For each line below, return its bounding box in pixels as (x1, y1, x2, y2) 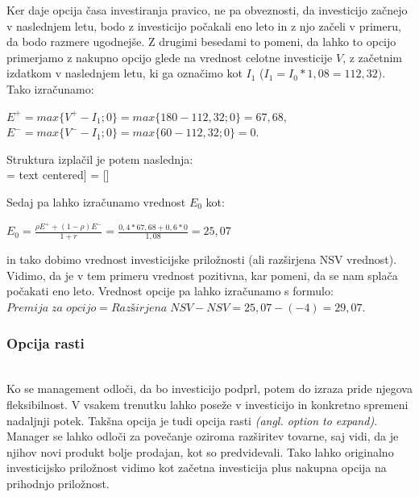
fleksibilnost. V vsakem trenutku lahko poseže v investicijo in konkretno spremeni (6, 396, 409, 413)
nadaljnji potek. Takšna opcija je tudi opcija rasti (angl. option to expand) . (6, 411, 378, 428)
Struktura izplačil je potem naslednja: (6, 150, 193, 167)
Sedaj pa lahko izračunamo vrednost (6, 193, 186, 210)
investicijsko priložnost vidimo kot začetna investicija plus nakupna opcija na (6, 459, 387, 476)
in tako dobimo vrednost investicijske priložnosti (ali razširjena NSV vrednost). (6, 251, 397, 268)
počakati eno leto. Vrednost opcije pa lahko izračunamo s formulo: (6, 282, 334, 299)
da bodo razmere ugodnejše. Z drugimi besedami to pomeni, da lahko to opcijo (6, 33, 396, 50)
